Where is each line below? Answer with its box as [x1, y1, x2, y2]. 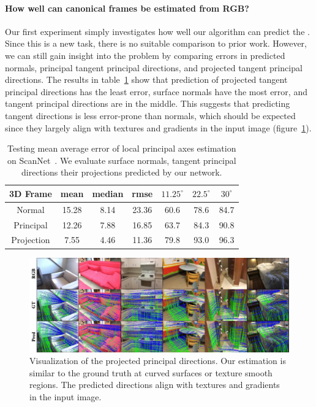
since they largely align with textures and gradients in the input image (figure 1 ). [5, 121, 312, 134]
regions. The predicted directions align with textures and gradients [29, 378, 280, 391]
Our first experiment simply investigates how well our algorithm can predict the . [5, 25, 310, 37]
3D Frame [9, 187, 52, 200]
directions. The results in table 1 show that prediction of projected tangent [5, 73, 288, 86]
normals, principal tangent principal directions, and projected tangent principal [5, 61, 303, 74]
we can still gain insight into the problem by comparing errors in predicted [5, 48, 285, 61]
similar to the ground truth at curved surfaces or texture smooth [29, 366, 273, 379]
